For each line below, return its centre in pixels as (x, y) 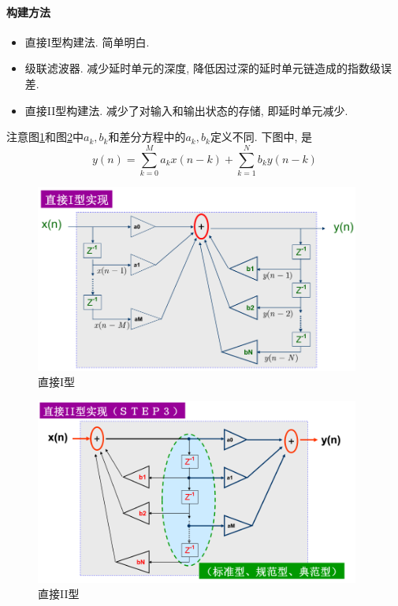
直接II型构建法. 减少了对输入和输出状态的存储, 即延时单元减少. (186, 110)
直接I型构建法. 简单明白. (87, 41)
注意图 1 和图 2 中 (45, 137)
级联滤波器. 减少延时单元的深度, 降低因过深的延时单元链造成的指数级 (203, 68)
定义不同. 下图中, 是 (261, 137)
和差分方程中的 (147, 137)
